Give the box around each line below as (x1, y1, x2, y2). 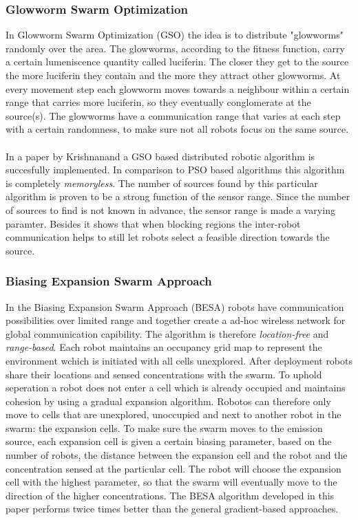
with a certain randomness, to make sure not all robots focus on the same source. (6, 122, 349, 136)
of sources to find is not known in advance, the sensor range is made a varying (6, 202, 335, 217)
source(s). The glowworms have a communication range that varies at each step (6, 108, 341, 122)
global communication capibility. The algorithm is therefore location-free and (6, 326, 329, 340)
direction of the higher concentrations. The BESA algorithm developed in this (6, 488, 335, 502)
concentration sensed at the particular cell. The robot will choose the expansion (6, 461, 341, 475)
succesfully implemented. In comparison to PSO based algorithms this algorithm (6, 162, 345, 177)
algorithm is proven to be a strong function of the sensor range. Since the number (6, 189, 350, 204)
